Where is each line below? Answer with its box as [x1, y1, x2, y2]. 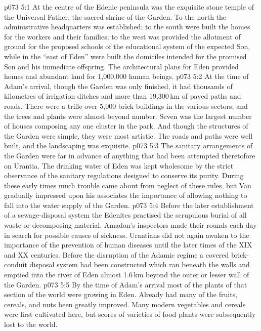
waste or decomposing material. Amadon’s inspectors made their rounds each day [4, 220, 257, 230]
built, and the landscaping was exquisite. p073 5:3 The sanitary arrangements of [4, 140, 253, 151]
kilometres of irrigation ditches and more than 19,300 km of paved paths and [4, 91, 241, 101]
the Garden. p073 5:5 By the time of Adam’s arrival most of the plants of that [4, 279, 247, 289]
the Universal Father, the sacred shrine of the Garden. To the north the [4, 11, 227, 22]
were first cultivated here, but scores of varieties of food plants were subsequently [4, 309, 256, 319]
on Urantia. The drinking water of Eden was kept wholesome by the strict [4, 160, 234, 171]
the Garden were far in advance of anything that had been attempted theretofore [4, 150, 255, 160]
